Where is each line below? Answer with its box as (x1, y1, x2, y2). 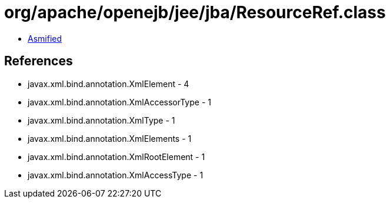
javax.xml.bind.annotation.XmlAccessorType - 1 (28, 96, 211, 107)
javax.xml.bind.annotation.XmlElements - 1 (28, 133, 192, 144)
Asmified (28, 33, 62, 44)
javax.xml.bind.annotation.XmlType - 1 (28, 115, 175, 125)
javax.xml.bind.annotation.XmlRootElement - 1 (28, 151, 205, 162)
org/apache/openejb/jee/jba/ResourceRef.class (4, 2, 386, 22)
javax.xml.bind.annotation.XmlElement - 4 (28, 78, 189, 89)
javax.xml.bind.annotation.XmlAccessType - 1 (28, 169, 204, 180)
